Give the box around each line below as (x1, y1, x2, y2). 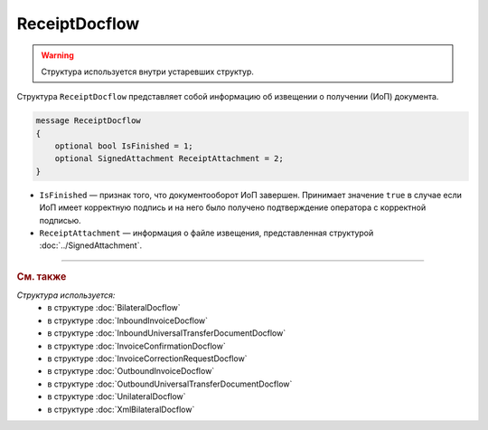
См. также (16, 270, 67, 282)
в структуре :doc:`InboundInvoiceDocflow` (47, 315, 208, 326)
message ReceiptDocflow (35, 116, 142, 126)
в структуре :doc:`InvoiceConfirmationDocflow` (47, 340, 226, 351)
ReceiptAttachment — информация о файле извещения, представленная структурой (39, 227, 374, 239)
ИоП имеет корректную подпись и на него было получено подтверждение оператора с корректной (39, 202, 427, 213)
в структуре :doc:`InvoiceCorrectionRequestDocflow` (47, 353, 248, 364)
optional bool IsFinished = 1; (54, 141, 193, 151)
